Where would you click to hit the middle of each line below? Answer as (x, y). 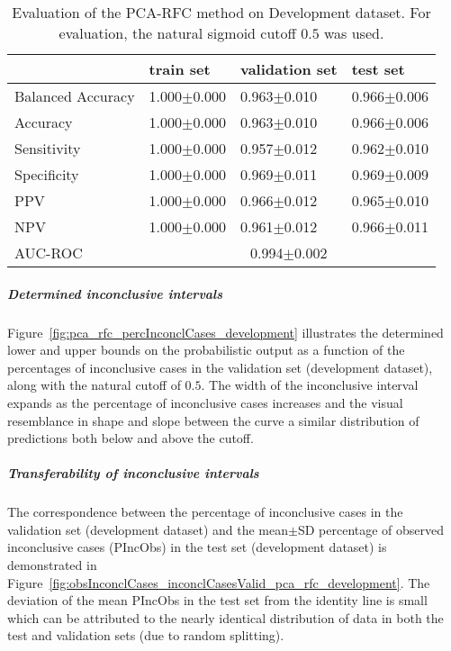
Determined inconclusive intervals (115, 293)
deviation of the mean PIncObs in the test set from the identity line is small (217, 600)
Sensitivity (48, 148)
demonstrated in (52, 565)
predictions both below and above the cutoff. (131, 438)
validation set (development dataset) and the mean (148, 529)
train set (180, 69)
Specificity (47, 174)
